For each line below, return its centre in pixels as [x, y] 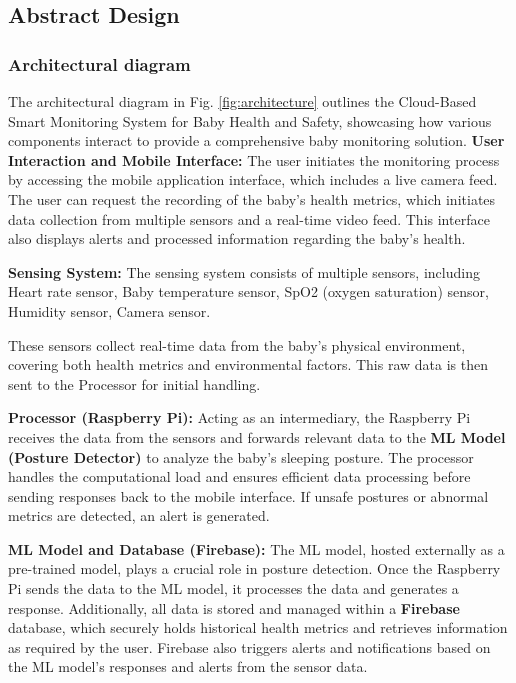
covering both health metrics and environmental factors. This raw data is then [248, 364]
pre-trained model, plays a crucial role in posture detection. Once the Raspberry [254, 568]
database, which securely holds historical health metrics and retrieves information [258, 627]
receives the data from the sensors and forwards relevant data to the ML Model [257, 436]
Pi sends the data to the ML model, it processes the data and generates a [233, 588]
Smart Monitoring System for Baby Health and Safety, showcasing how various [250, 120]
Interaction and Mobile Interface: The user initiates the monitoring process [254, 159]
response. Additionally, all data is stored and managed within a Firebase [234, 607]
